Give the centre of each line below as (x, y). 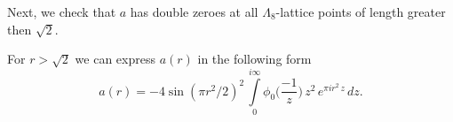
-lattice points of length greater (361, 11)
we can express (115, 59)
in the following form (254, 59)
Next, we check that (62, 11)
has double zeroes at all (194, 11)
